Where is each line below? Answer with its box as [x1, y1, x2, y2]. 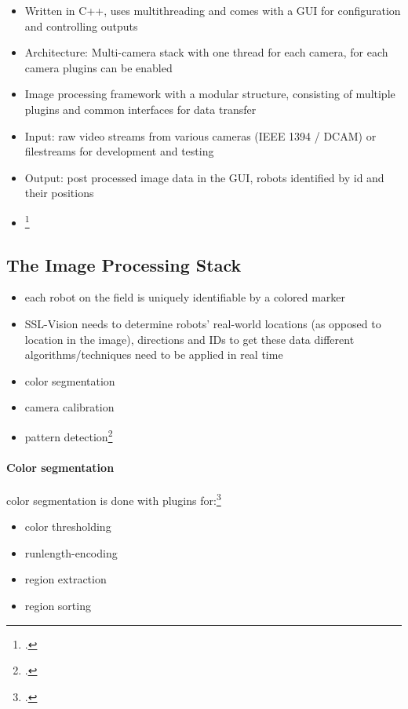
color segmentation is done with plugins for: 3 [6, 490, 221, 508]
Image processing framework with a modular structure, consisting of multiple [24, 86, 395, 102]
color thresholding [24, 518, 111, 535]
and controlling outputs [24, 17, 138, 34]
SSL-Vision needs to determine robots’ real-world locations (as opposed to [24, 315, 381, 331]
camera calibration [24, 399, 115, 415]
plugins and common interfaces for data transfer [24, 101, 257, 117]
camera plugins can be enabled [24, 59, 173, 75]
